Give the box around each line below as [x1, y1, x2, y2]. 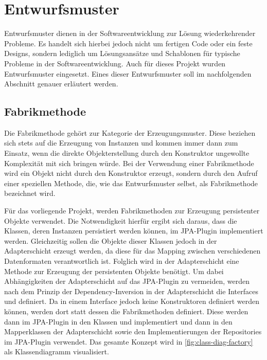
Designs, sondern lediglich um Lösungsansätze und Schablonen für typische [4, 48, 240, 59]
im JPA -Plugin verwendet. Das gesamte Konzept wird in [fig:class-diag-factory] [4, 336, 253, 347]
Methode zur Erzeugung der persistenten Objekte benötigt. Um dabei [4, 265, 224, 276]
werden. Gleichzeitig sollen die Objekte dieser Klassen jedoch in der [4, 235, 217, 246]
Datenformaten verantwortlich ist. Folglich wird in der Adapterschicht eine [4, 256, 239, 266]
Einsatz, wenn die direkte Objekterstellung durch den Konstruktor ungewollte [4, 148, 250, 158]
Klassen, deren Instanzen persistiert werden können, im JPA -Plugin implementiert [4, 225, 263, 236]
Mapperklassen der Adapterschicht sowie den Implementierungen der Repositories [4, 326, 262, 337]
